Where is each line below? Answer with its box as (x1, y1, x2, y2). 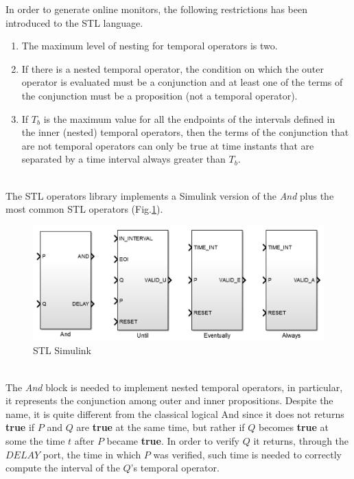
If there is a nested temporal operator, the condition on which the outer (21, 61, 324, 75)
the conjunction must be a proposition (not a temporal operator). (21, 88, 298, 102)
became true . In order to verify (106, 433, 239, 447)
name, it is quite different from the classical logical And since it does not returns (5, 406, 344, 421)
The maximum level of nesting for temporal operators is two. (21, 38, 278, 53)
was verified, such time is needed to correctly (153, 447, 342, 461)
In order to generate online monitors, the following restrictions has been (5, 2, 307, 16)
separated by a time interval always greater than (21, 152, 226, 166)
